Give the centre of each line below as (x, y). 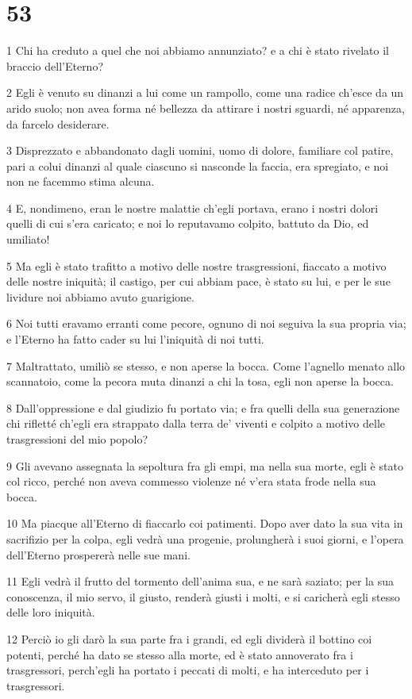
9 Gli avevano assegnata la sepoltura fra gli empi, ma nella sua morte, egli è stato (205, 465)
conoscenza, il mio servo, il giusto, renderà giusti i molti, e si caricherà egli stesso (203, 596)
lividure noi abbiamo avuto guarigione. (100, 296)
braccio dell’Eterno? (55, 65)
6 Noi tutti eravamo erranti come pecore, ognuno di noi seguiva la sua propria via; (206, 323)
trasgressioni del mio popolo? (77, 439)
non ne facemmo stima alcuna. (81, 181)
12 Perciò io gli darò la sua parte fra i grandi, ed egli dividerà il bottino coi (189, 638)
